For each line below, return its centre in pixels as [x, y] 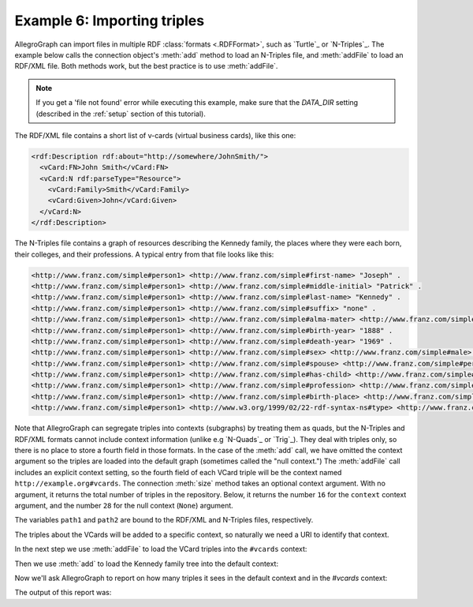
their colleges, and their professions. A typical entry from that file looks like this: [144, 254]
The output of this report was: [63, 593]
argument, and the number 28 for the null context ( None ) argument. [124, 505]
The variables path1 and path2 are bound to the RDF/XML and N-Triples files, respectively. [164, 520]
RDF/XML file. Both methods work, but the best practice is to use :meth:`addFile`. [146, 66]
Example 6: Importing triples [110, 21]
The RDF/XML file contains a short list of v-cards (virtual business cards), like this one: [155, 135]
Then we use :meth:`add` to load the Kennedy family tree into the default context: [147, 564]
